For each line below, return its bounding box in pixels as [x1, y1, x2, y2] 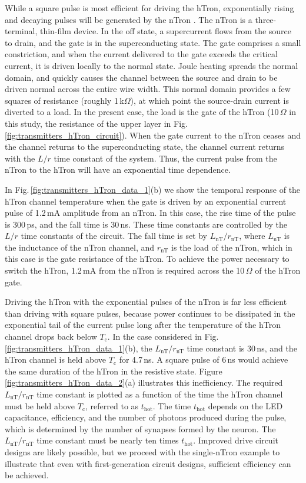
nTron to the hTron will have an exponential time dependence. [5, 163, 231, 176]
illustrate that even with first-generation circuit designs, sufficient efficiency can [5, 457, 291, 469]
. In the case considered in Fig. [107, 330, 219, 343]
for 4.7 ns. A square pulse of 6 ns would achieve [119, 353, 288, 366]
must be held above [5, 399, 75, 412]
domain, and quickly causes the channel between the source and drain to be [5, 71, 278, 83]
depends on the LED [208, 399, 283, 412]
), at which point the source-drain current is [130, 94, 289, 106]
